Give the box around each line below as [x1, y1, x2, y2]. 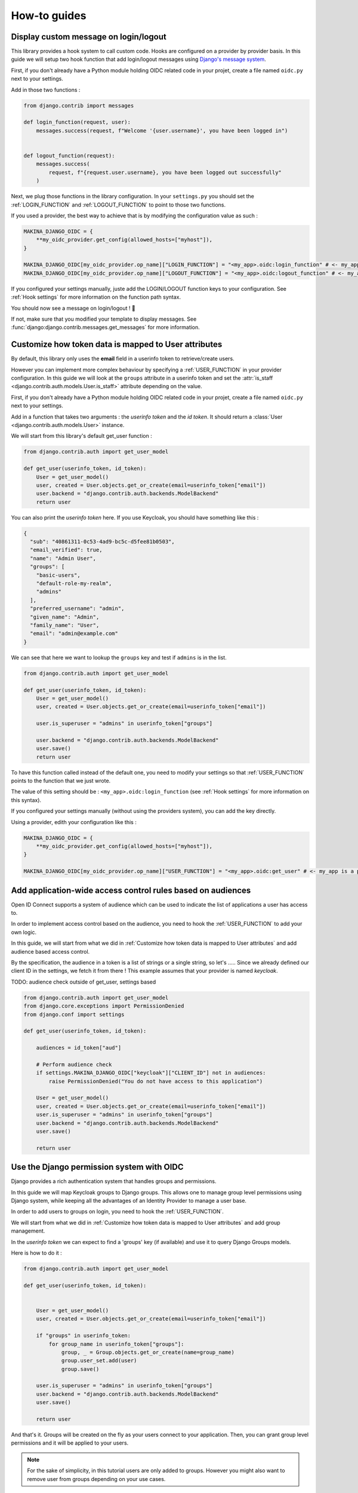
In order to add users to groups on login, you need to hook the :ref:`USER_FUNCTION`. [11, 1208, 224, 1215]
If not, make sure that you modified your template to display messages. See [11, 315, 197, 322]
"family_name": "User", [30, 622, 100, 628]
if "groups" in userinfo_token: [36, 1332, 131, 1339]
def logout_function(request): [23, 152, 116, 159]
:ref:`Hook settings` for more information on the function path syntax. [11, 293, 181, 301]
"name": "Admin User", [30, 555, 97, 561]
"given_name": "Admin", [30, 613, 100, 620]
